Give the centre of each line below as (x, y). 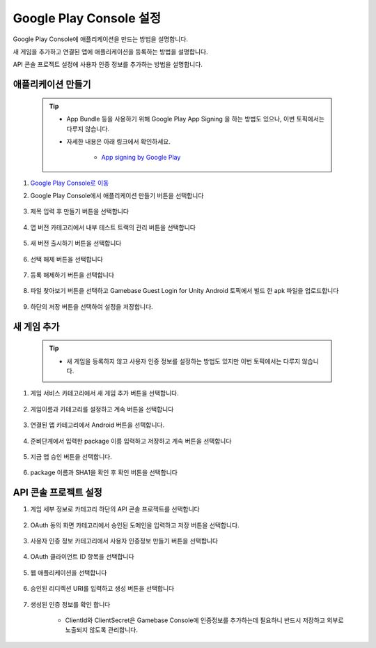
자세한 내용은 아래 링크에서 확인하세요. (118, 141)
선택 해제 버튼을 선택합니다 (67, 259)
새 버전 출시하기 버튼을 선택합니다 (76, 243)
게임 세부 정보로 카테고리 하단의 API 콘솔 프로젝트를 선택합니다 (115, 509)
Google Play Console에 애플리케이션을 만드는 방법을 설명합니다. (100, 39)
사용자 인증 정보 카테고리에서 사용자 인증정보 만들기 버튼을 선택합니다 (124, 541)
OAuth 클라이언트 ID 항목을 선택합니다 (83, 557)
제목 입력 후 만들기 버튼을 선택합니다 (79, 211)
